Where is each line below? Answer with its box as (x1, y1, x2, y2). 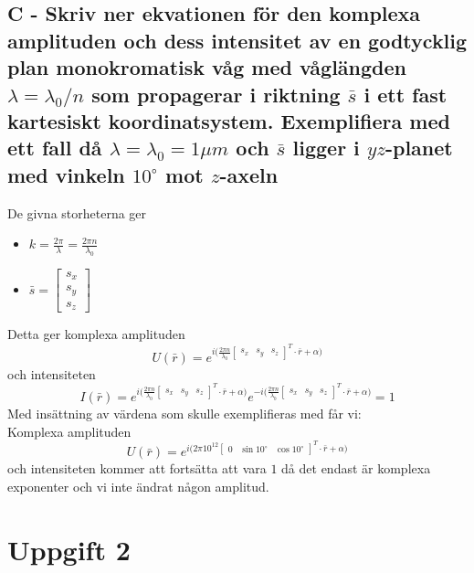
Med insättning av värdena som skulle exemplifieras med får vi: (7, 404, 362, 423)
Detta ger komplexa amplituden (7, 324, 185, 344)
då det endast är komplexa (281, 459, 431, 478)
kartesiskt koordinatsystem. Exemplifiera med (7, 106, 450, 134)
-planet (384, 133, 453, 162)
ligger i (292, 133, 360, 162)
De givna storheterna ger (7, 203, 147, 222)
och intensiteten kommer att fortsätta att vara (7, 459, 267, 478)
